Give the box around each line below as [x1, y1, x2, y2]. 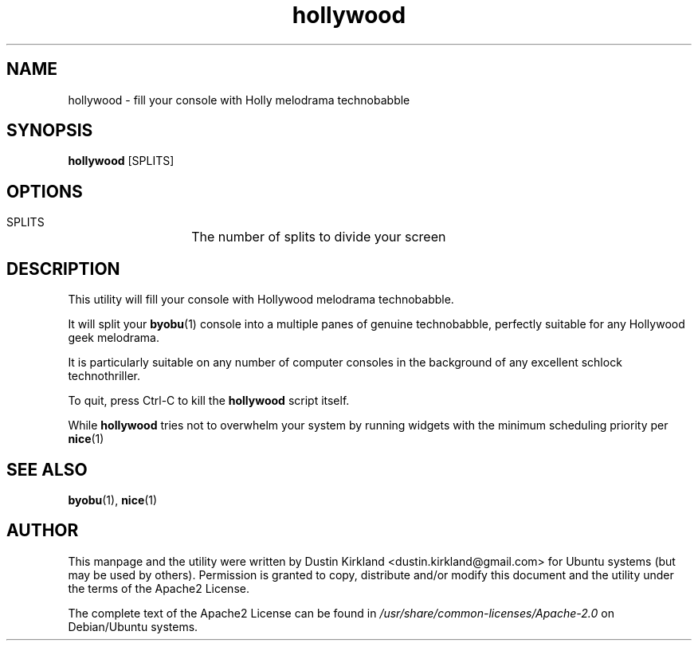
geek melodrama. [68, 331, 159, 345]
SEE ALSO [6, 459, 88, 480]
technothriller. [68, 369, 140, 383]
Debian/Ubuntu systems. [68, 619, 198, 633]
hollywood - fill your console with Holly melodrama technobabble [68, 92, 410, 107]
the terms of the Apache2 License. [68, 581, 249, 595]
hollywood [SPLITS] [68, 154, 174, 168]
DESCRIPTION [6, 258, 120, 279]
